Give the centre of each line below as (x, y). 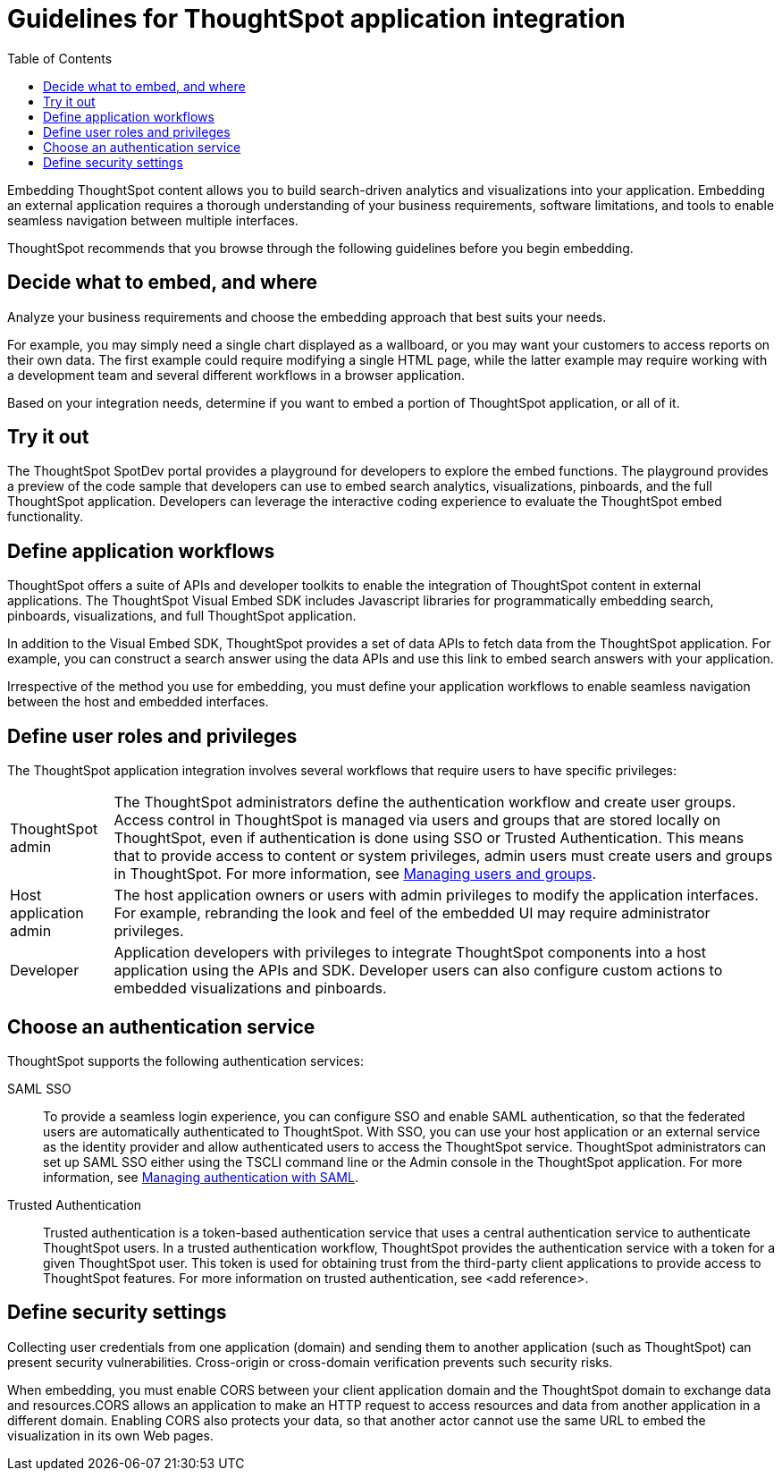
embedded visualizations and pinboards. (250, 988)
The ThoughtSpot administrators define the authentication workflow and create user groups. (425, 802)
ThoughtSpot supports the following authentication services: (185, 1060)
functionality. (46, 517)
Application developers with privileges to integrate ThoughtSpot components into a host (410, 953)
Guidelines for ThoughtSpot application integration (316, 19)
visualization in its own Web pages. (110, 1435)
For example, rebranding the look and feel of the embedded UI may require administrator (412, 913)
